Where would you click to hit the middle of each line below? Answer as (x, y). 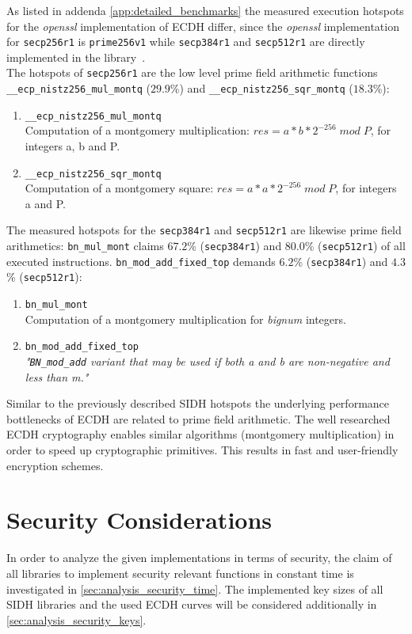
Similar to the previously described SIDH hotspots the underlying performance (198, 403)
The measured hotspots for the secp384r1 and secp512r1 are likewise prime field (204, 230)
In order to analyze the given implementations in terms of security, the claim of (199, 558)
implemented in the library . (76, 57)
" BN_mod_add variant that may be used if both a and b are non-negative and (207, 361)
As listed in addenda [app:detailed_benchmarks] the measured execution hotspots (205, 10)
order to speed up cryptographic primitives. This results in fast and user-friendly (202, 450)
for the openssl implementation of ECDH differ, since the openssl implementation (203, 26)
